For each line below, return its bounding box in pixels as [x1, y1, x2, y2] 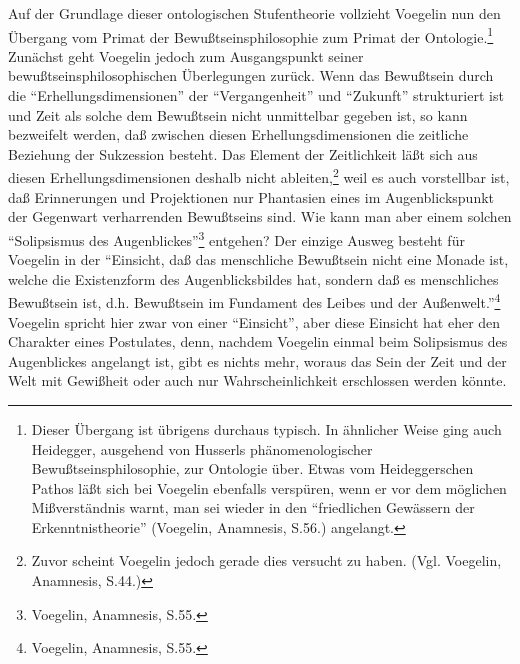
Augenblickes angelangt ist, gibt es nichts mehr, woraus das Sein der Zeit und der [8, 350, 507, 371]
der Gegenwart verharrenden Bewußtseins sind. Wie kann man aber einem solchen [8, 206, 512, 227]
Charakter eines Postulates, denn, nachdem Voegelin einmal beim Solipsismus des [8, 331, 508, 352]
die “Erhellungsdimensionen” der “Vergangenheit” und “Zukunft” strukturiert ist [8, 85, 504, 106]
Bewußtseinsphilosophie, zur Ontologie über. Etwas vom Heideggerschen [31, 458, 474, 479]
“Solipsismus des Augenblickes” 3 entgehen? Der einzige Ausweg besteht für [8, 226, 465, 250]
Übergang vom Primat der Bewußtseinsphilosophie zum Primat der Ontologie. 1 [8, 23, 494, 47]
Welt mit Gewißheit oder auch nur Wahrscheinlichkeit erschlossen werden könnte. [8, 370, 507, 391]
